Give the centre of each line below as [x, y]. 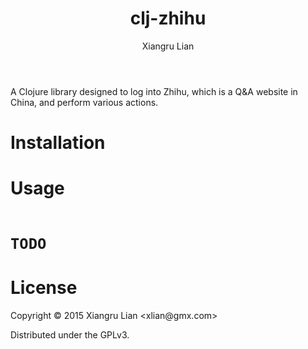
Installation [58, 143]
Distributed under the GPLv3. [70, 335]
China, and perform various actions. [84, 102]
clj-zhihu [168, 18]
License [44, 288]
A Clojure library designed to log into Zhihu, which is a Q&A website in [154, 91]
